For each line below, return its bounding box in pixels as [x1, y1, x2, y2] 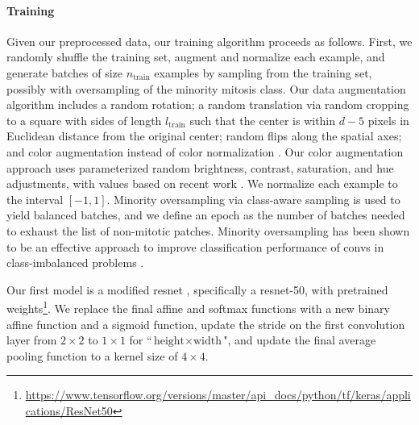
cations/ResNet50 [25, 402, 113, 419]
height [153, 335, 185, 348]
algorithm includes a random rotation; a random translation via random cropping [6, 96, 409, 113]
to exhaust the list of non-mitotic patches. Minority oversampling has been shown [6, 222, 410, 239]
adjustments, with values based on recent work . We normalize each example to [6, 175, 398, 192]
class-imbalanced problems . [6, 254, 144, 271]
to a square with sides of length [6, 111, 162, 128]
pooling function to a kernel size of [6, 347, 178, 364]
